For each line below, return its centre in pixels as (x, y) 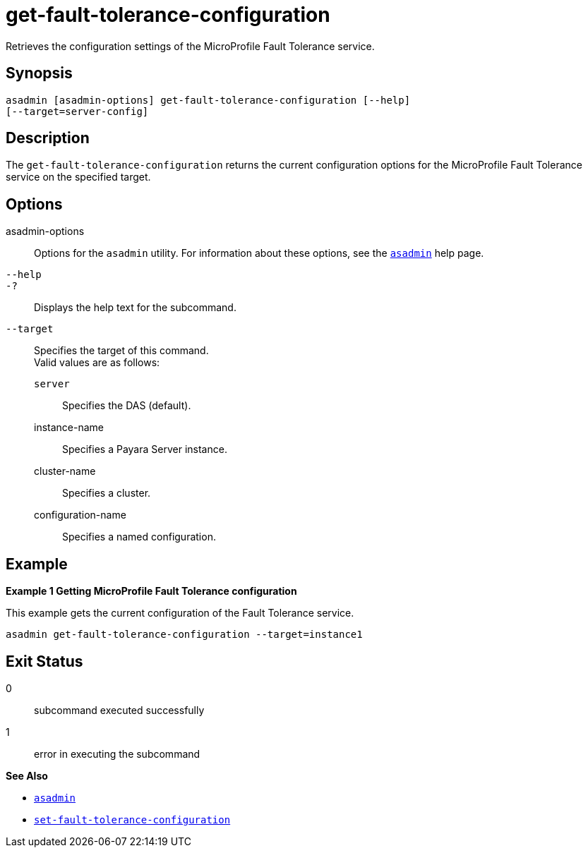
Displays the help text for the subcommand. (135, 308)
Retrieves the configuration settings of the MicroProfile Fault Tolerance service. (190, 46)
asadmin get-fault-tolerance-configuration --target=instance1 (184, 635)
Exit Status (44, 661)
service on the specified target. (78, 177)
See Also (27, 775)
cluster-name (65, 471)
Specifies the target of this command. (121, 351)
